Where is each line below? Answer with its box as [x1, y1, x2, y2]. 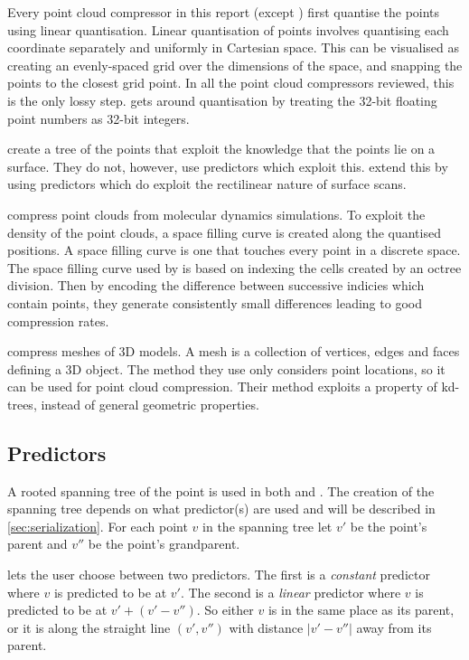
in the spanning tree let [202, 516, 333, 535]
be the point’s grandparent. [88, 534, 240, 553]
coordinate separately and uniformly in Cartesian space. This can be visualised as [7, 38, 460, 57]
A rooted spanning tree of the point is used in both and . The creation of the [7, 481, 435, 500]
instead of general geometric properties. [41, 394, 259, 413]
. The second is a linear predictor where [180, 582, 401, 601]
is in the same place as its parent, [267, 600, 455, 619]
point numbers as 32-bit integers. [7, 108, 190, 127]
